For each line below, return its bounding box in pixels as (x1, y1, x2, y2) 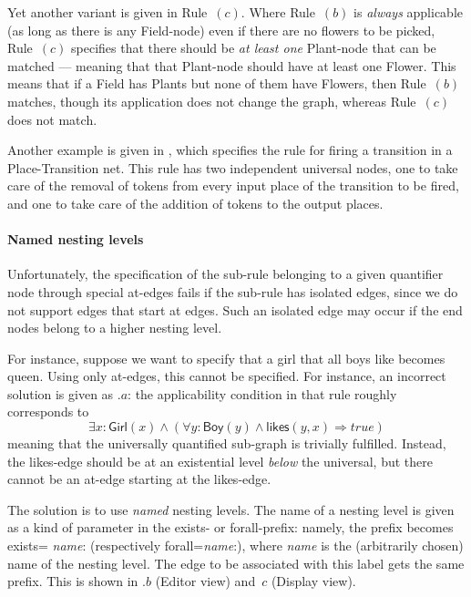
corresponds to (7, 402, 89, 421)
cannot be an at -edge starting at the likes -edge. (7, 469, 271, 489)
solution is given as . (7, 384, 121, 403)
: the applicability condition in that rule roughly (128, 384, 397, 403)
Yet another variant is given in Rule (7, 3, 208, 21)
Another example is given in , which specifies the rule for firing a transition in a (7, 140, 453, 160)
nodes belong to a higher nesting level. (7, 318, 222, 337)
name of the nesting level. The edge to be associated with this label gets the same (7, 553, 465, 572)
